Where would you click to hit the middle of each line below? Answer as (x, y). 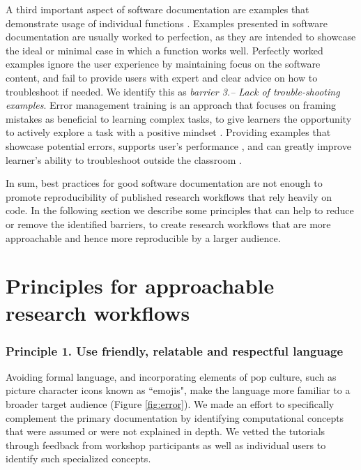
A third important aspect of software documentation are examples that (158, 9)
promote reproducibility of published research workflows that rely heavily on (169, 196)
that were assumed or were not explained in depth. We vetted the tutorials (166, 431)
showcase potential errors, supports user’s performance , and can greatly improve (178, 145)
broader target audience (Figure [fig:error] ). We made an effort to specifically (170, 404)
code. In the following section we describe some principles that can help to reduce (180, 210)
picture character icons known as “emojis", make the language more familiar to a (178, 390)
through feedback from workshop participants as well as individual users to (166, 445)
